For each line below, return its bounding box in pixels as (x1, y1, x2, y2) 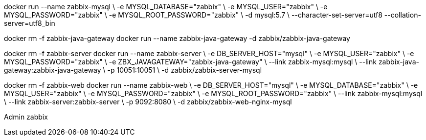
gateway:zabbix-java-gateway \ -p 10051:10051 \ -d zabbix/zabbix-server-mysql (4, 66, 262, 74)
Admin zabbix (4, 113, 48, 121)
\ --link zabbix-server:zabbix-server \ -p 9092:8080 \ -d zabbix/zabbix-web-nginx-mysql (4, 98, 292, 106)
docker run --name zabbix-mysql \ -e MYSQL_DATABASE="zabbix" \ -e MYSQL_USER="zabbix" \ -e (4, 2, 328, 11)
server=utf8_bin (4, 19, 55, 27)
